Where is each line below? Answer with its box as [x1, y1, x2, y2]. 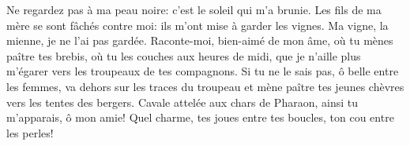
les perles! [6, 124, 54, 141]
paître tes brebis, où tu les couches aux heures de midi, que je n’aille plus [6, 47, 361, 64]
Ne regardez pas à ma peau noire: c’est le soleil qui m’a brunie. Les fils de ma [6, 2, 382, 17]
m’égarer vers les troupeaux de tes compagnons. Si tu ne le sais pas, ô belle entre [6, 63, 399, 79]
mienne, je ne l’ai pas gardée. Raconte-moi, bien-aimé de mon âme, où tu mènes [6, 32, 393, 49]
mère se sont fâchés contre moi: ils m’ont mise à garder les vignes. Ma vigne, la [6, 16, 389, 33]
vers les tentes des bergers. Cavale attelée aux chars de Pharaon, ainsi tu [6, 93, 358, 110]
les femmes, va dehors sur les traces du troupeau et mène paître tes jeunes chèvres [6, 78, 404, 94]
